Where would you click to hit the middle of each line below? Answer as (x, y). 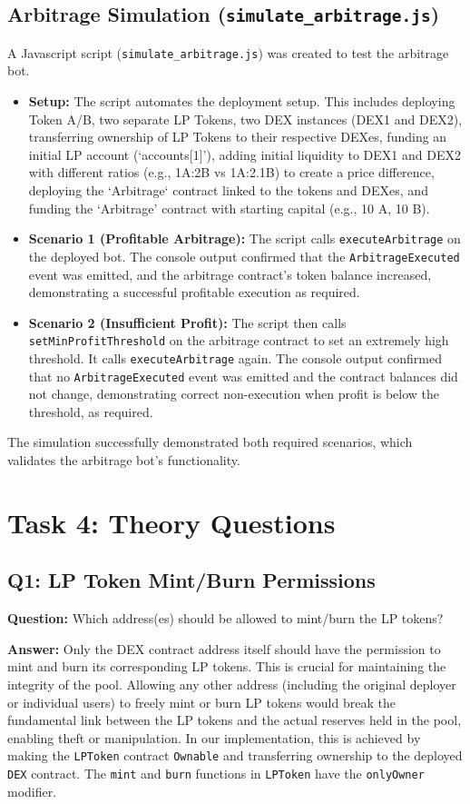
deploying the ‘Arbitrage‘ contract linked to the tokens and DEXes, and (228, 190)
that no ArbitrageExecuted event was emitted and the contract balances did (243, 376)
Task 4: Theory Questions (171, 522)
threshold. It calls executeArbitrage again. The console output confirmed (235, 357)
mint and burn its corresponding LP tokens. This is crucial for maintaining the (227, 666)
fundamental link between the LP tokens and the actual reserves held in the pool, (235, 720)
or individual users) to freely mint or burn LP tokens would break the (201, 702)
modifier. (32, 791)
